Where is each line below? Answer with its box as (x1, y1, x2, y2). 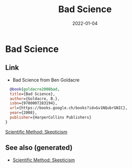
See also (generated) (5, 143, 73, 152)
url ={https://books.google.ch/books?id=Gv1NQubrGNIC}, (10, 105, 128, 111)
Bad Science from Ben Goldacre (12, 77, 80, 83)
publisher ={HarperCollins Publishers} (10, 115, 92, 120)
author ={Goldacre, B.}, (10, 96, 60, 101)
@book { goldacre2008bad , (10, 87, 60, 92)
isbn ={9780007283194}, (10, 101, 58, 106)
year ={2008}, (10, 110, 37, 115)
